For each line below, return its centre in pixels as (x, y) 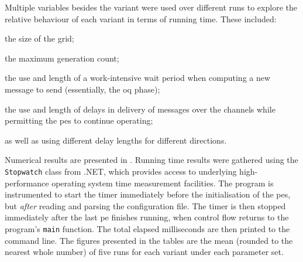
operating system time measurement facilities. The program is (163, 183)
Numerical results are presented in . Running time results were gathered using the (151, 160)
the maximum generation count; (62, 58)
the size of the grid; (39, 38)
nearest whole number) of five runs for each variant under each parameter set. (144, 252)
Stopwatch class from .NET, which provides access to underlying (121, 171)
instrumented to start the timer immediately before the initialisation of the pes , (148, 194)
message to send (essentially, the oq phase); (82, 89)
